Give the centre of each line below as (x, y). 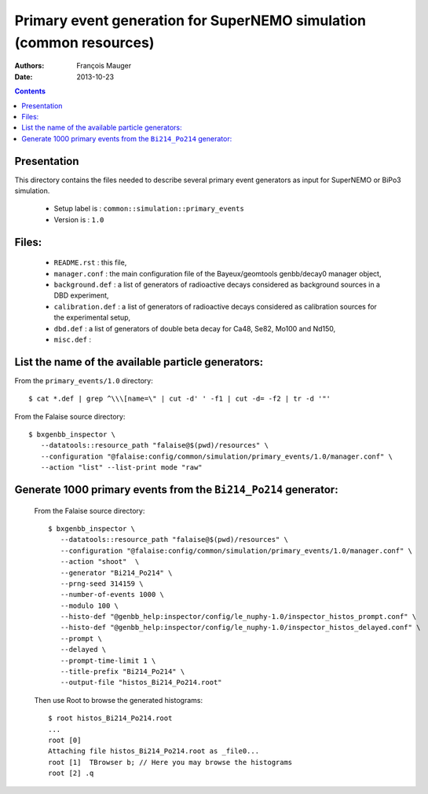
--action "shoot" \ (100, 562)
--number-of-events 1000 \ (112, 595)
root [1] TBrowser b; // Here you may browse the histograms (170, 762)
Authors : (29, 66)
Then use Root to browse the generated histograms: (119, 700)
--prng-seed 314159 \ (102, 584)
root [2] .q (71, 773)
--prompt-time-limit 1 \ (108, 660)
